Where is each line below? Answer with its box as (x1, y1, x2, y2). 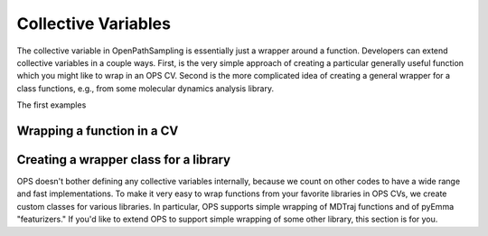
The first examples (16, 99, 87, 110)
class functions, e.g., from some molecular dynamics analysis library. (16, 82, 275, 94)
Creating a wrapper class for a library (16, 152, 230, 167)
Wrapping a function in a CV (16, 123, 179, 138)
